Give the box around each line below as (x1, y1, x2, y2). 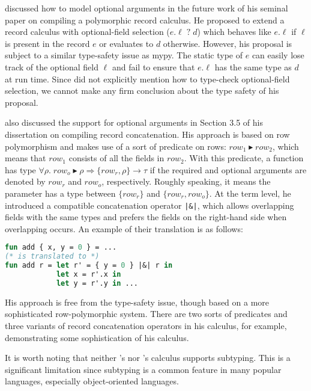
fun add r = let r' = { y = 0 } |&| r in (5, 261, 173, 270)
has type (5, 163, 36, 176)
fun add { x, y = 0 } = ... (5, 243, 117, 252)
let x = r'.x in (56, 269, 121, 279)
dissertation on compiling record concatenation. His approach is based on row (5, 128, 290, 140)
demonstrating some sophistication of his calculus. (5, 331, 189, 343)
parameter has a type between (5, 186, 116, 199)
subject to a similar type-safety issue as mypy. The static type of (5, 49, 243, 61)
